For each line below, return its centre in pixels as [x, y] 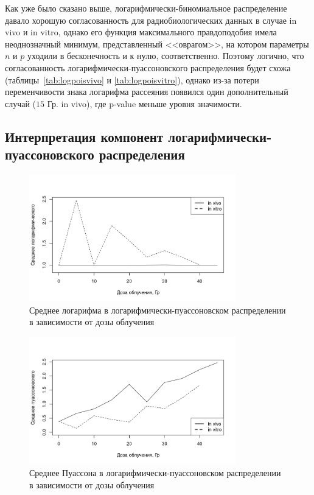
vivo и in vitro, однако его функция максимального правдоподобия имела [141, 32]
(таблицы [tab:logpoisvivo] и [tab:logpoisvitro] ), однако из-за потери [132, 79]
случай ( [21, 103]
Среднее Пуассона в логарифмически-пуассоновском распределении [155, 472]
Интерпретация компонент [84, 136]
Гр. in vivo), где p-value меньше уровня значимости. [145, 103]
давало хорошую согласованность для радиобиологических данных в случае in [151, 20]
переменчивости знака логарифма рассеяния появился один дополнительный [147, 92]
